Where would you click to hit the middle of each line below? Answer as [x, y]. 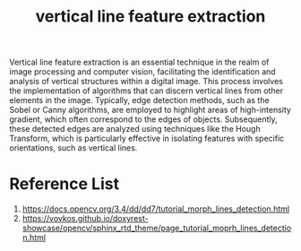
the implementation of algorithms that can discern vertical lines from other [146, 91]
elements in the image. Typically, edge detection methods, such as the [140, 100]
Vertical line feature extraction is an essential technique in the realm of [139, 62]
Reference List [64, 184]
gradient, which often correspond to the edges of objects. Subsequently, [143, 119]
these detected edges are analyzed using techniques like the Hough [135, 129]
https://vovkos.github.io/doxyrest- [86, 219]
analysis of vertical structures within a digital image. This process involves [146, 82]
